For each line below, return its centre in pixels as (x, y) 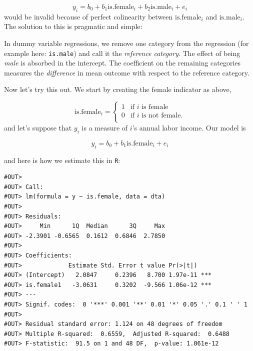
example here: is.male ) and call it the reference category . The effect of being (122, 53)
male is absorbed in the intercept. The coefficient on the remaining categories (122, 63)
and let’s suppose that (38, 128)
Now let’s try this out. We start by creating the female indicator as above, (118, 89)
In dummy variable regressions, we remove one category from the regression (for (126, 43)
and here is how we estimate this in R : (62, 160)
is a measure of (105, 128)
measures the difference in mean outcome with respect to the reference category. (127, 72)
